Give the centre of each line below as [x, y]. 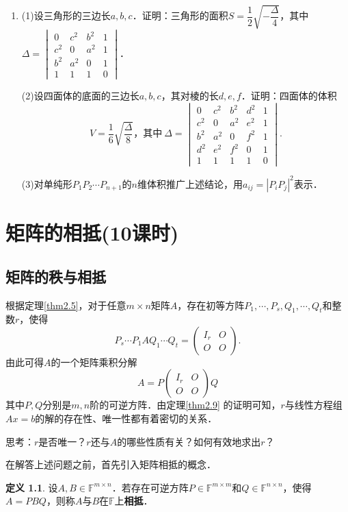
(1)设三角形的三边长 [66, 15]
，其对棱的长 [190, 95]
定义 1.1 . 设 [32, 487]
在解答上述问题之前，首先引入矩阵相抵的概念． [111, 464]
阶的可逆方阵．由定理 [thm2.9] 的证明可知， [185, 405]
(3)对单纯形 [47, 183]
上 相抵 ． [134, 501]
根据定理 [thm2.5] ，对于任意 [66, 305]
